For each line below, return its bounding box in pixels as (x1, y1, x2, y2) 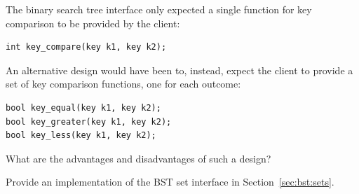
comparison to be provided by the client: (6, 15, 180, 30)
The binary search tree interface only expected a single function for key (6, 2, 312, 16)
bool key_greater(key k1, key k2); (6, 116, 172, 127)
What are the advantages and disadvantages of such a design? (6, 151, 271, 165)
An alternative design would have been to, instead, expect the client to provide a (6, 62, 353, 77)
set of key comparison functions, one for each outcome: (6, 76, 241, 91)
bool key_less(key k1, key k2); (6, 130, 156, 141)
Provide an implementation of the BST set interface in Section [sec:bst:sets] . (6, 174, 334, 189)
